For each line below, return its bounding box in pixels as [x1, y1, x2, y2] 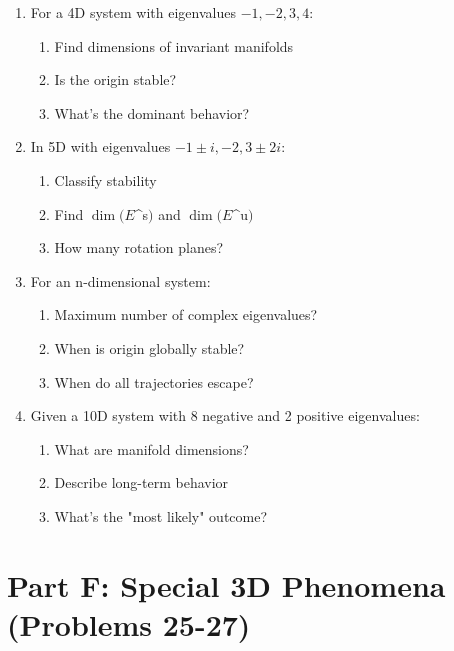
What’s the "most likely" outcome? [54, 505, 268, 526]
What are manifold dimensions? [54, 438, 249, 459]
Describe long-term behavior [54, 472, 229, 493]
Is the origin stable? [54, 69, 177, 90]
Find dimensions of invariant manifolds [54, 35, 294, 56]
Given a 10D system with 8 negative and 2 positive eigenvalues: [30, 405, 420, 426]
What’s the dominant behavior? [54, 102, 250, 123]
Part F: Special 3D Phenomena [7, 564, 446, 605]
